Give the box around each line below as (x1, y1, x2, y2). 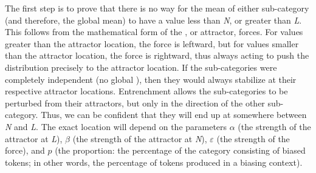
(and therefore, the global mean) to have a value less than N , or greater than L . (5, 13, 302, 26)
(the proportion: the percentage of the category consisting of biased (55, 144, 306, 157)
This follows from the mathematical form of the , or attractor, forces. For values (5, 25, 303, 38)
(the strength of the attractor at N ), (72, 132, 207, 145)
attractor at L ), (5, 132, 63, 145)
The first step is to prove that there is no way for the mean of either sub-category (5, 2, 309, 14)
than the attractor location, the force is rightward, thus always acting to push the (5, 49, 309, 62)
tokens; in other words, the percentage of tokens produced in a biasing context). (5, 155, 303, 168)
